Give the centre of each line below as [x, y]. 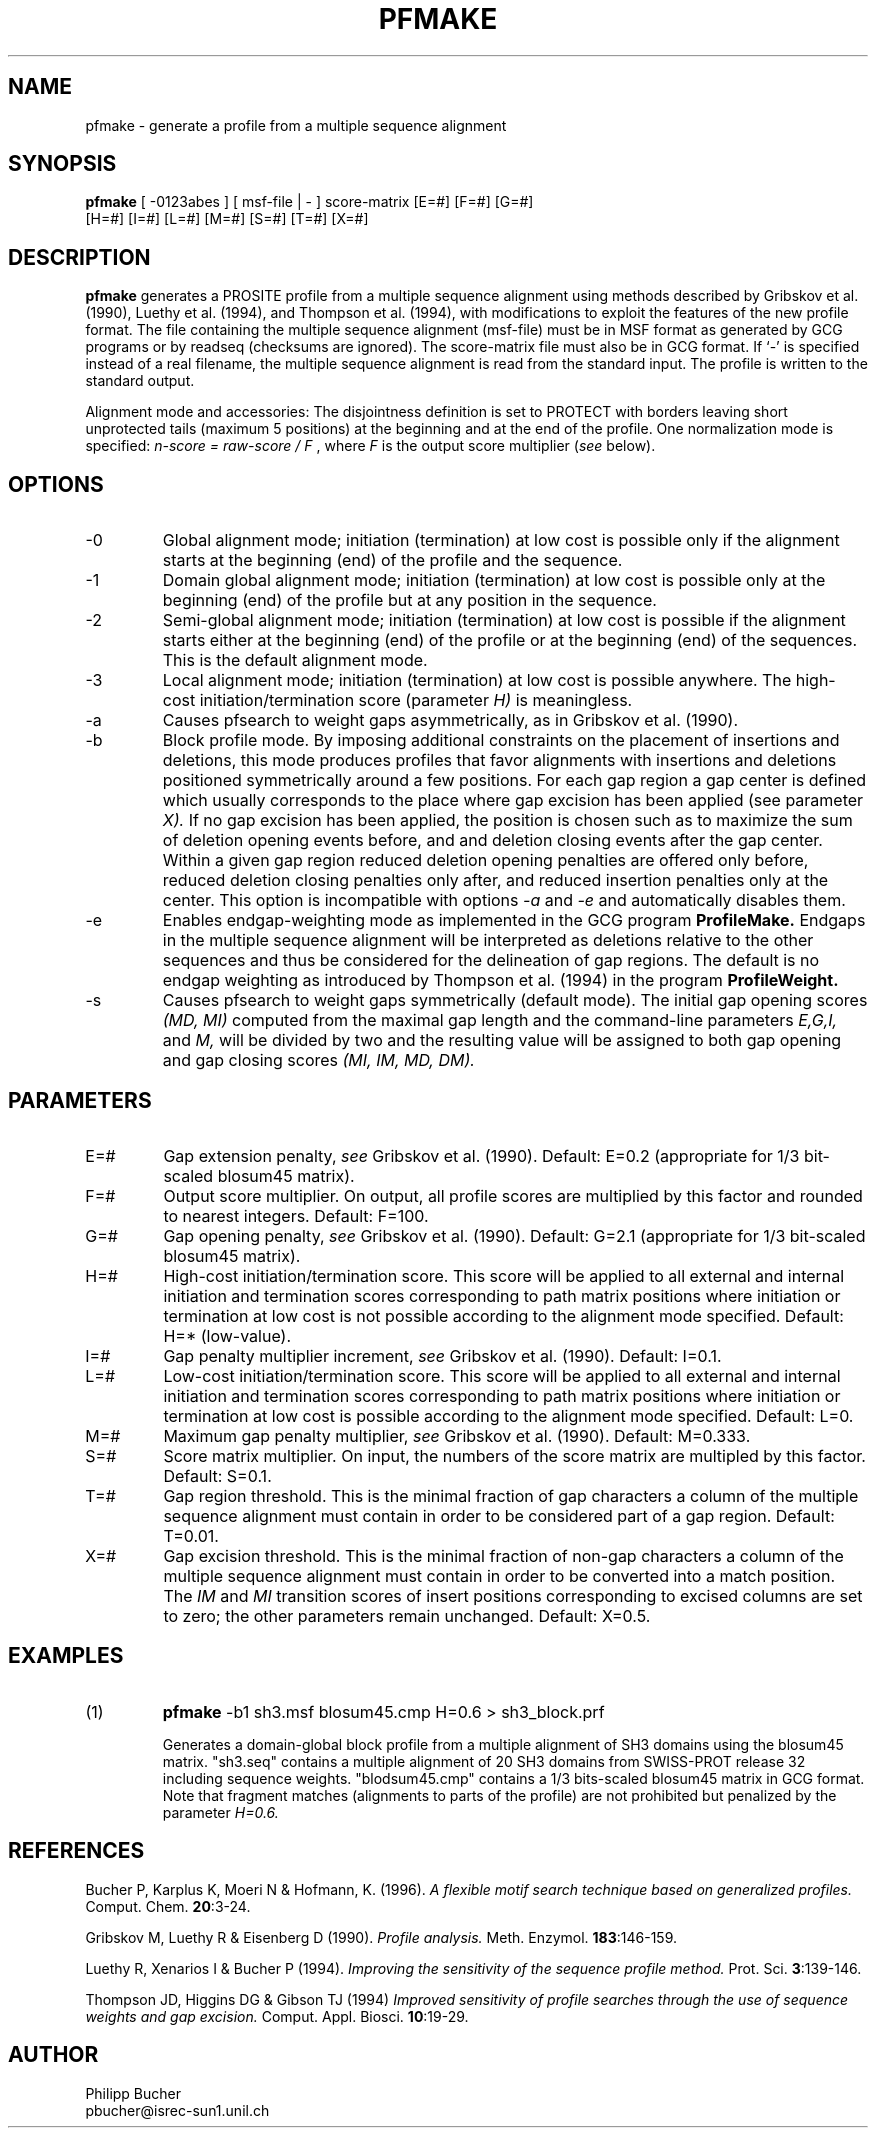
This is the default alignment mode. [295, 660]
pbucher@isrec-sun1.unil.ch [177, 2110]
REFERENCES [76, 1851]
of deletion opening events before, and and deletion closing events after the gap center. [492, 840]
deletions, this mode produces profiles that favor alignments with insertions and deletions [499, 760]
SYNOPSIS [62, 164]
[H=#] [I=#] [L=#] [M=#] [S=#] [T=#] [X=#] [227, 219]
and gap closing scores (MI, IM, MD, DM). [318, 1060]
